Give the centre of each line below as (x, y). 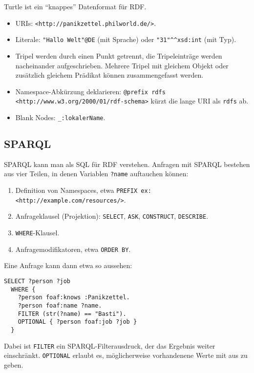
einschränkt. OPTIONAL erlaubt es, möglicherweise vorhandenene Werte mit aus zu (126, 355)
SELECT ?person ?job (37, 281)
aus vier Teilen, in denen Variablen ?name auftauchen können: (96, 174)
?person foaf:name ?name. (60, 305)
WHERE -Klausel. (37, 233)
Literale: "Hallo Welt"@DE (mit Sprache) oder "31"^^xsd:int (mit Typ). (126, 39)
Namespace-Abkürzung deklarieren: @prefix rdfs (90, 91)
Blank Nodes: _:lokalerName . (60, 117)
